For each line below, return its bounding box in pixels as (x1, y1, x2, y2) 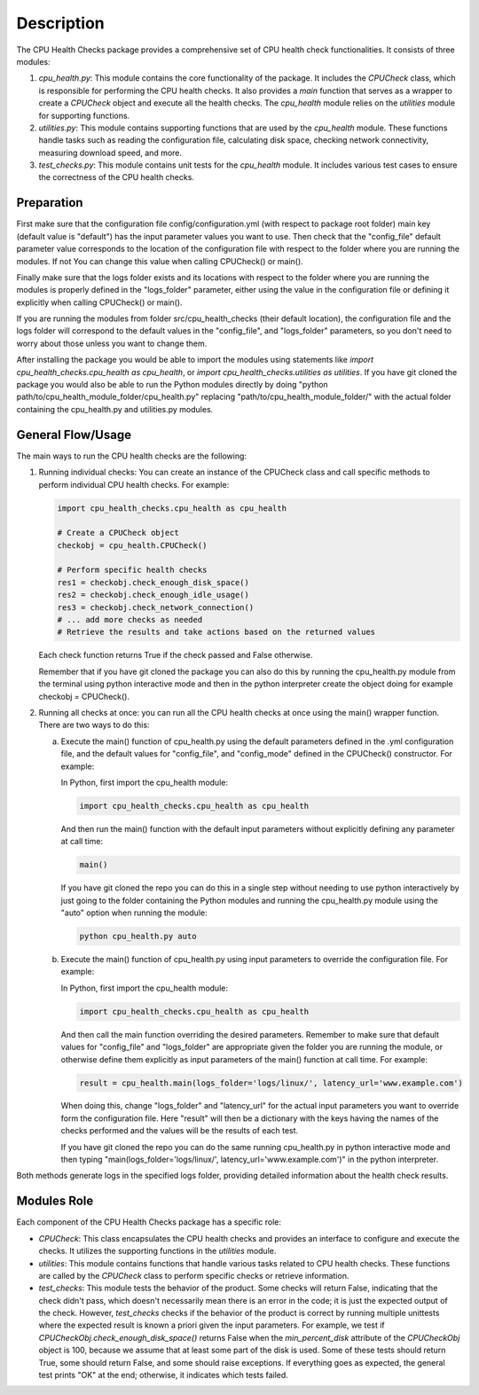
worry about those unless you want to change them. (16, 338, 208, 349)
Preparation (16, 195, 83, 210)
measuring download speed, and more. (38, 147, 182, 158)
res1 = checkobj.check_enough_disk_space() (57, 577, 250, 587)
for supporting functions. (38, 110, 130, 121)
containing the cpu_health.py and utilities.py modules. (16, 404, 214, 414)
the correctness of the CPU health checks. (38, 172, 195, 183)
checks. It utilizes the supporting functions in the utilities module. (38, 1246, 277, 1257)
